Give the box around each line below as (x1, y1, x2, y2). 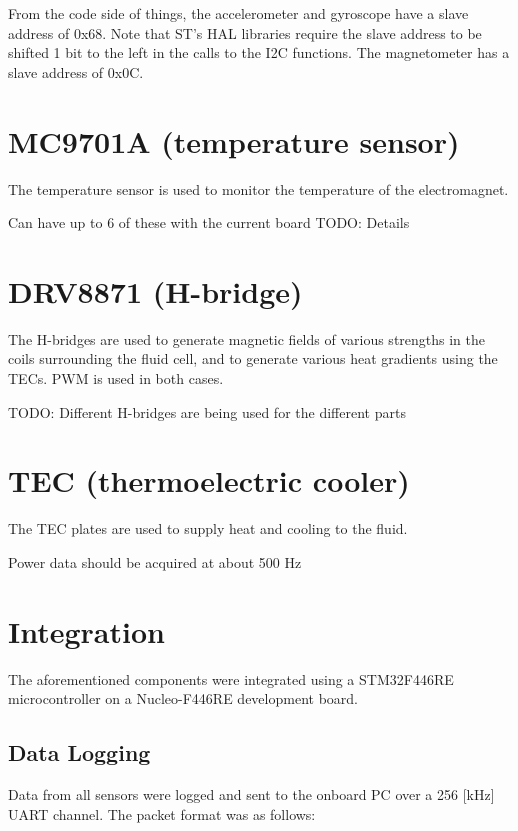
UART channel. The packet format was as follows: (8, 803, 316, 824)
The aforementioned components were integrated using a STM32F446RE (8, 668, 454, 689)
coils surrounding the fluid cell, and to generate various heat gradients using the (8, 348, 498, 369)
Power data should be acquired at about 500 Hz (8, 551, 302, 572)
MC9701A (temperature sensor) (8, 120, 460, 161)
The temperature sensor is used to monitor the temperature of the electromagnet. (8, 178, 509, 199)
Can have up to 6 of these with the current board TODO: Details (8, 212, 410, 233)
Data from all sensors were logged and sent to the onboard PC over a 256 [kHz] (8, 784, 495, 805)
